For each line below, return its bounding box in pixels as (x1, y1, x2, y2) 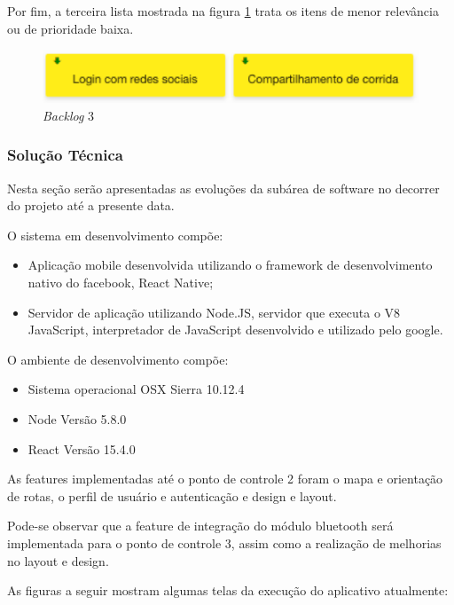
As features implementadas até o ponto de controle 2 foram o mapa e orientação (7, 469, 443, 488)
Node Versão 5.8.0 (27, 409, 127, 428)
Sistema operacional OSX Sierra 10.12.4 (27, 380, 245, 398)
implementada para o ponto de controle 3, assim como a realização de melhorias (7, 533, 442, 552)
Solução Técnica (7, 144, 123, 166)
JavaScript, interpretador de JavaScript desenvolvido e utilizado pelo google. (27, 320, 443, 339)
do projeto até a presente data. (7, 196, 175, 215)
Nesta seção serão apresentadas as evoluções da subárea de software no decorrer (7, 178, 440, 197)
